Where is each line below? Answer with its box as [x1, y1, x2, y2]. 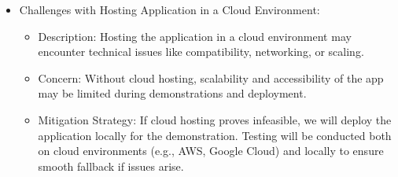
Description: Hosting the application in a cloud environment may [38, 28, 352, 44]
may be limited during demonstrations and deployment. [38, 85, 307, 101]
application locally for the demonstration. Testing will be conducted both [38, 127, 392, 143]
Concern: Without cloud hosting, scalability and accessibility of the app [38, 69, 384, 86]
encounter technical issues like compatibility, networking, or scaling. [38, 43, 364, 60]
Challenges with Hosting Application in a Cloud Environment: [19, 2, 320, 17]
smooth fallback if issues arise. [38, 157, 184, 174]
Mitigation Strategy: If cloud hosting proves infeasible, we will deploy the [38, 111, 392, 127]
